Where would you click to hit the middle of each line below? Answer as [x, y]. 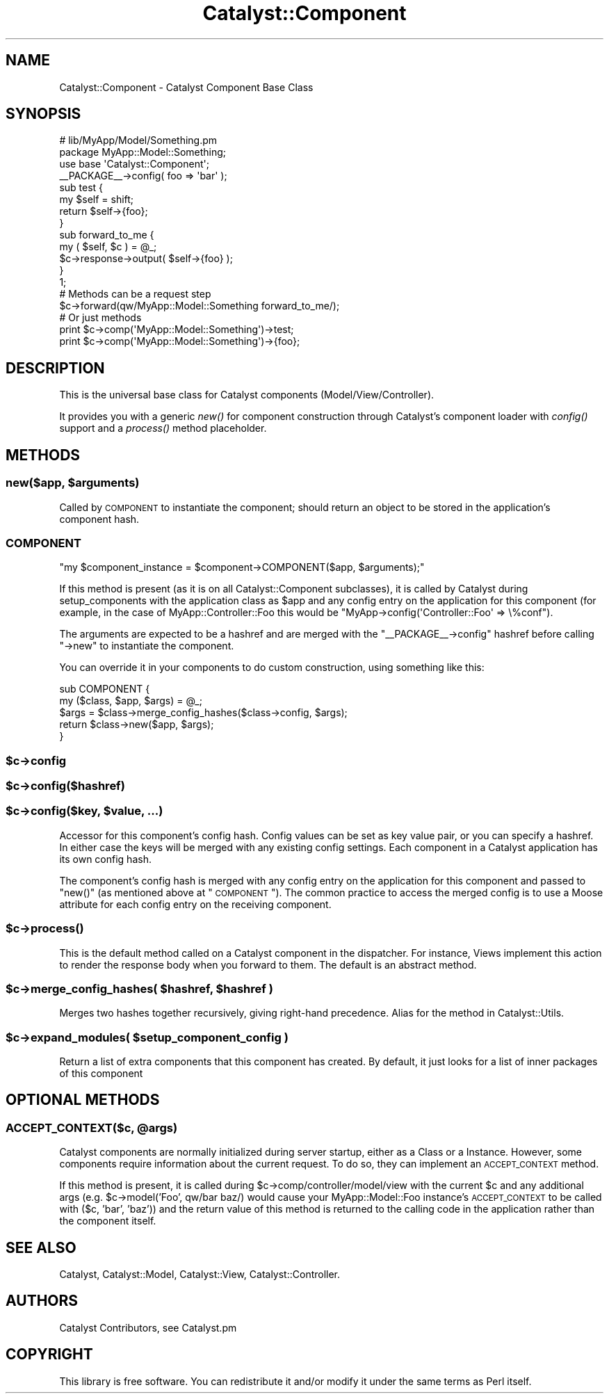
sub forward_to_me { [107, 235]
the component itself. [108, 1221]
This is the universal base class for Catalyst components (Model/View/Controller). [247, 395]
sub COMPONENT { [105, 689]
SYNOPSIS [43, 114]
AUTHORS [42, 1301]
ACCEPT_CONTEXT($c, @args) [92, 1127]
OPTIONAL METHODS [83, 1100]
